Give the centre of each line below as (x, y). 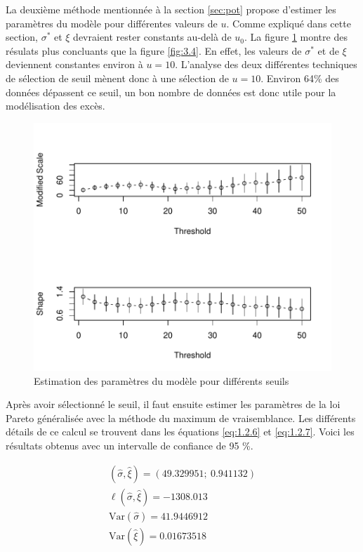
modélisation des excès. (55, 106)
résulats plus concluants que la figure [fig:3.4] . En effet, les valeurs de (154, 50)
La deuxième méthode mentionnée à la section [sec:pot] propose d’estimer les (171, 9)
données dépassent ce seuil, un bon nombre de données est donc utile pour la (171, 92)
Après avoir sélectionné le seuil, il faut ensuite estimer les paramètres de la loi (173, 404)
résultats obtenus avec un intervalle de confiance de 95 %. (130, 446)
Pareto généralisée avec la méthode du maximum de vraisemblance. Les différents (181, 418)
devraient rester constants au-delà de (152, 37)
